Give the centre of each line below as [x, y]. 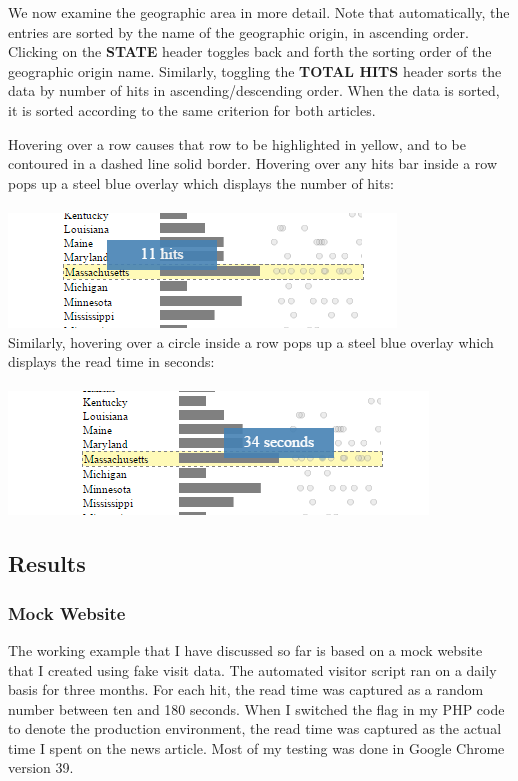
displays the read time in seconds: [111, 361]
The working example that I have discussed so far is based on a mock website [245, 649]
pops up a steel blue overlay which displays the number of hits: [201, 182]
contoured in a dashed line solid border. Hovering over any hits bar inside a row [253, 163]
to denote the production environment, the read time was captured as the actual [255, 728]
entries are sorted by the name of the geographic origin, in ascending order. [238, 31]
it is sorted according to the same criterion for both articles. [192, 109]
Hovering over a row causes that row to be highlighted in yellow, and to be [237, 143]
